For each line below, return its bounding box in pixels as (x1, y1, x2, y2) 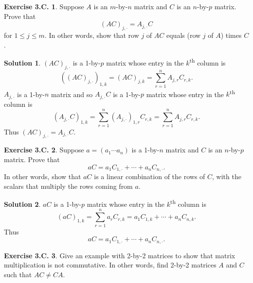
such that (4, 269, 32, 279)
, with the (212, 171, 241, 182)
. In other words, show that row (44, 30, 139, 40)
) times (220, 30, 242, 40)
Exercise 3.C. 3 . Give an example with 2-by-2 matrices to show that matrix (4, 250, 235, 260)
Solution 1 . (4, 57, 41, 67)
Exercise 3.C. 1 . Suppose (4, 1, 84, 11)
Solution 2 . (4, 199, 41, 209)
